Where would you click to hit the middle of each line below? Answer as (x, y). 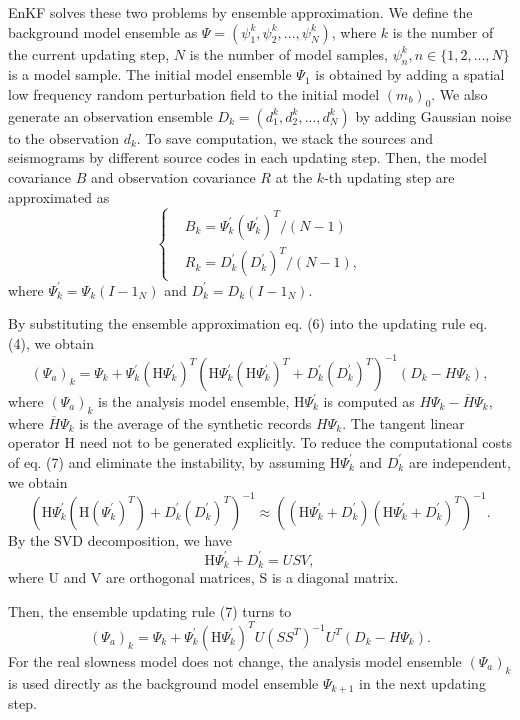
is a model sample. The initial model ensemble (150, 74)
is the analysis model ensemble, (194, 401)
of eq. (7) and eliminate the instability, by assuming (167, 461)
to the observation (63, 137)
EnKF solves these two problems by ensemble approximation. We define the (240, 12)
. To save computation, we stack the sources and (285, 137)
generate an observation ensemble (110, 115)
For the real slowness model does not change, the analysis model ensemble (235, 660)
